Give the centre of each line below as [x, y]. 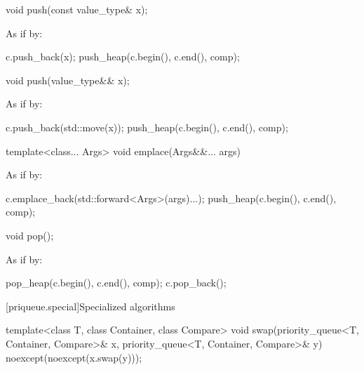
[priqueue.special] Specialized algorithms [90, 306]
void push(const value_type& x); [77, 9]
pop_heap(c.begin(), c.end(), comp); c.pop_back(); [116, 283]
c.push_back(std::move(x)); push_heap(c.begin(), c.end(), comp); [147, 127]
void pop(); [30, 235]
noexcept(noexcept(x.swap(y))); [74, 357]
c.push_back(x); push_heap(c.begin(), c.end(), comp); [123, 57]
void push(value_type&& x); [68, 80]
